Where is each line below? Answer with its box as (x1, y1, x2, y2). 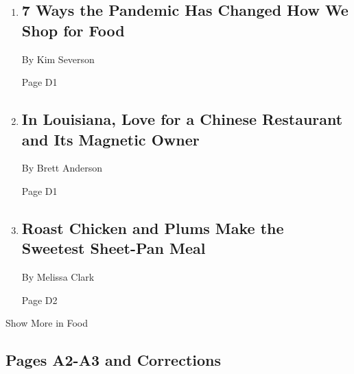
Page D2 (21, 292, 58, 307)
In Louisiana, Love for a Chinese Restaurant (21, 108, 343, 130)
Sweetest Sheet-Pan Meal (21, 237, 206, 259)
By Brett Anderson (21, 161, 103, 175)
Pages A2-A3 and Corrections (5, 349, 221, 371)
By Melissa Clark (21, 270, 95, 284)
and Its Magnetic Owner (21, 128, 200, 150)
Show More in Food (5, 316, 88, 330)
